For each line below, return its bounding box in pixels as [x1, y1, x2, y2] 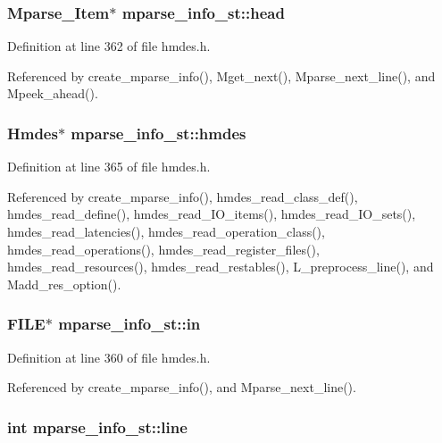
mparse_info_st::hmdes [71, 121, 246, 144]
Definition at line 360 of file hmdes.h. [7, 347, 211, 366]
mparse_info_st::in [58, 313, 201, 335]
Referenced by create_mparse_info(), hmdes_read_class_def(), [7, 187, 358, 205]
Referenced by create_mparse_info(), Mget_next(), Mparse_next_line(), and [7, 66, 436, 85]
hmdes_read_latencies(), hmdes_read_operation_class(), [7, 222, 325, 240]
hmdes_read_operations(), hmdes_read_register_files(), [7, 239, 320, 258]
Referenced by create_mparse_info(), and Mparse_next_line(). [7, 378, 356, 397]
